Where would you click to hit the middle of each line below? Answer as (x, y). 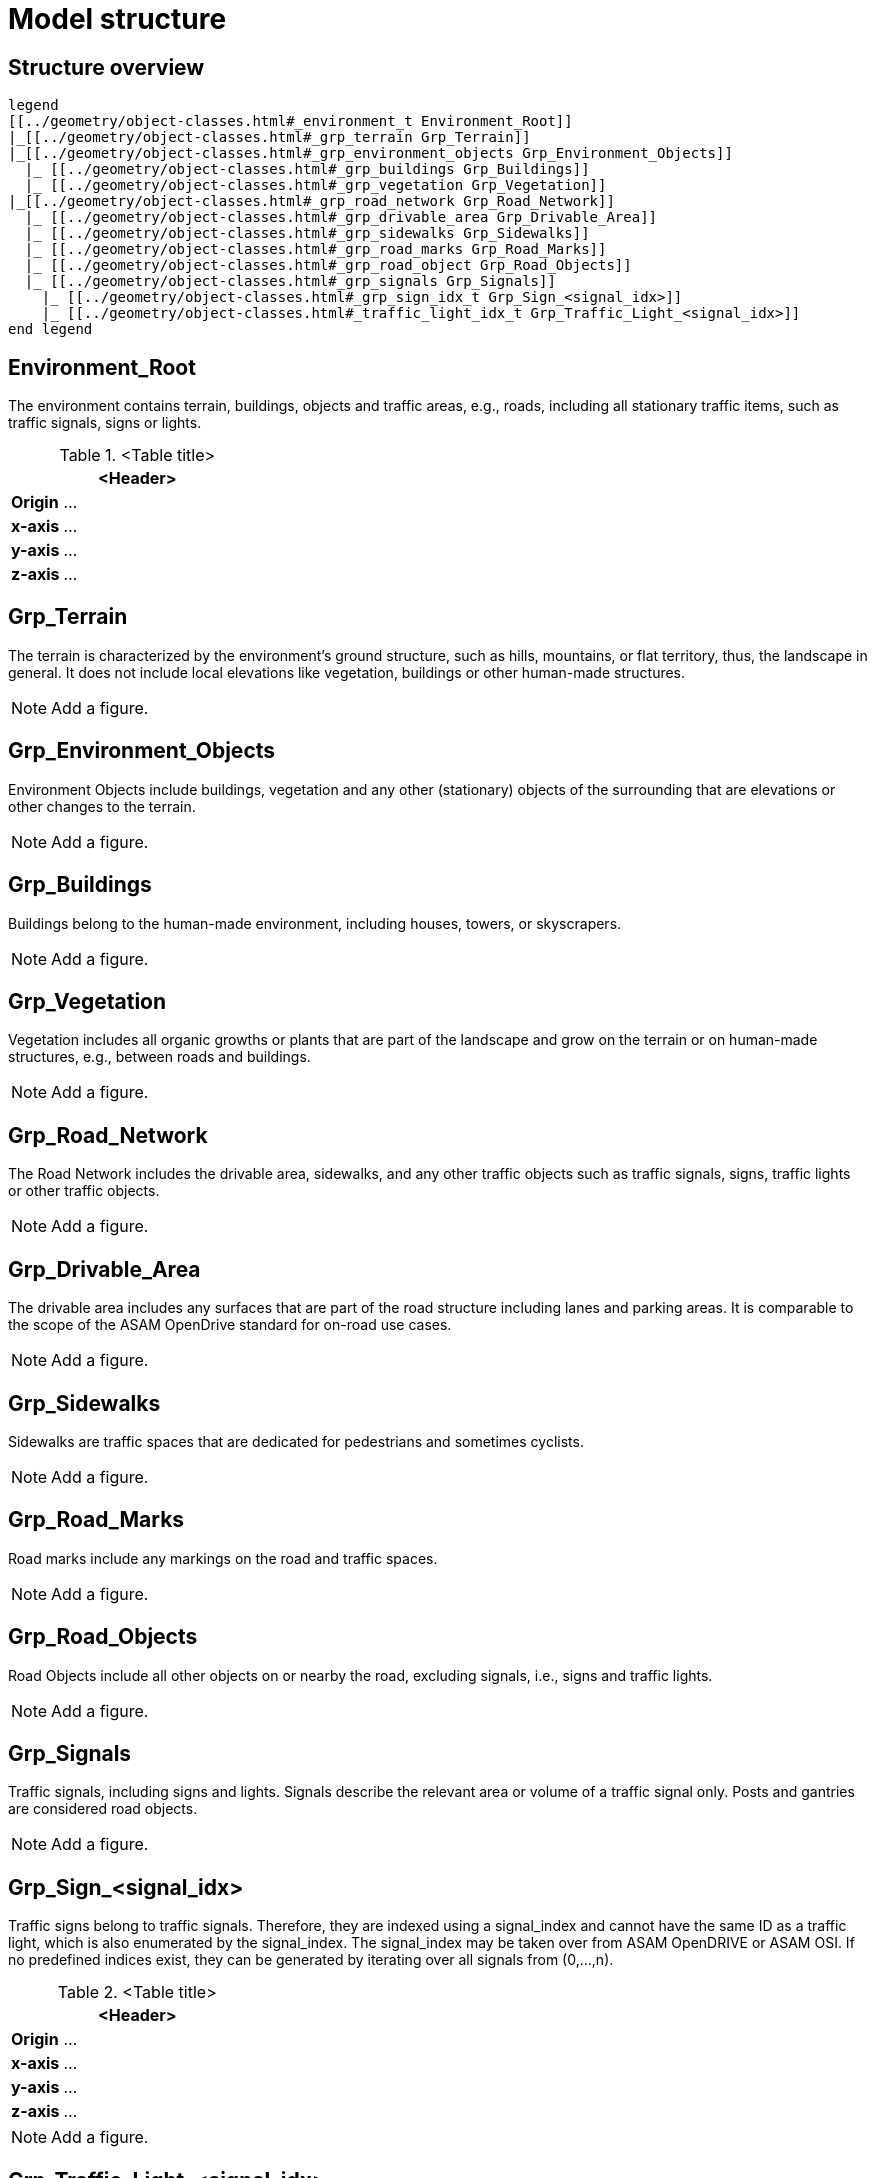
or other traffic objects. (84, 1191)
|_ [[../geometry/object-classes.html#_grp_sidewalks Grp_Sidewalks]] (307, 233)
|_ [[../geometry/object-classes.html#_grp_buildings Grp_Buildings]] (307, 169)
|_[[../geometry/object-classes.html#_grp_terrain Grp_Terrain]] (269, 137)
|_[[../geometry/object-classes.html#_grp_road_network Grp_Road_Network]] (311, 201)
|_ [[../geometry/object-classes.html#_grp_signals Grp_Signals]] (290, 281)
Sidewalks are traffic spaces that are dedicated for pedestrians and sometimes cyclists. (296, 1441)
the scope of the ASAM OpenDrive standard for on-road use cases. (230, 1325)
